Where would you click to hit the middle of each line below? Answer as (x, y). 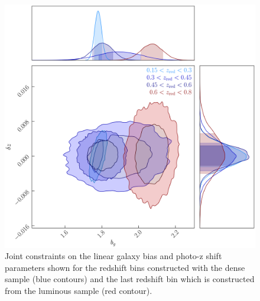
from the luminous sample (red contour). (79, 290)
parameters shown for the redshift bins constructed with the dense (125, 267)
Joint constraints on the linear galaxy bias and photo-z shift (113, 256)
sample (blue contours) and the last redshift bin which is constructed (130, 279)
